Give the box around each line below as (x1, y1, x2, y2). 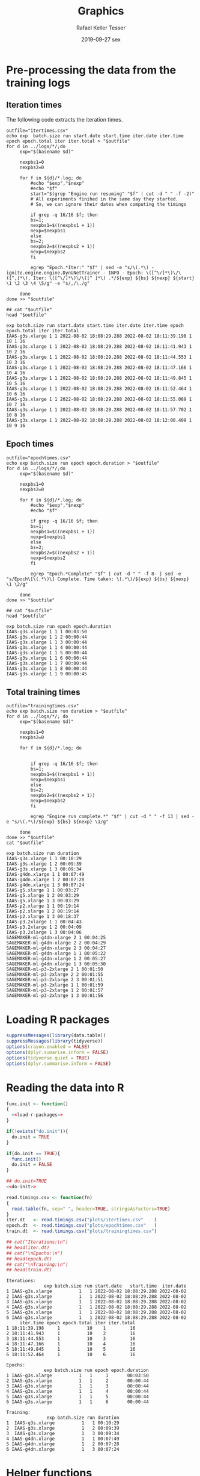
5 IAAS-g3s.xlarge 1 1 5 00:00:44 (6, 1394, 149, 1400)
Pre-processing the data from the (6, 63, 176, 76)
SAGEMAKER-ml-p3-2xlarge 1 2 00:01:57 (6, 987, 103, 994)
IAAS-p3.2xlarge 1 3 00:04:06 (6, 929, 82, 935)
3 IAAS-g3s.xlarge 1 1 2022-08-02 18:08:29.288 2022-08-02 (6, 1299, 187, 1305)
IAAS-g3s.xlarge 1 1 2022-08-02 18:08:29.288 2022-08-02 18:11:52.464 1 (6, 385, 192, 392)
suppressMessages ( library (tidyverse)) (6, 1038, 103, 1044)
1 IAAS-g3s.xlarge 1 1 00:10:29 (6, 1420, 120, 1426)
